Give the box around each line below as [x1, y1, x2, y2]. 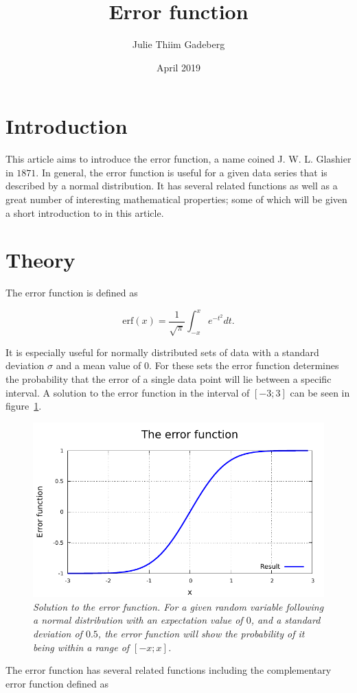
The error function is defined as [5, 285, 138, 300]
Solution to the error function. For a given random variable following [33, 599, 324, 613]
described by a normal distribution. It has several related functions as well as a [5, 178, 338, 193]
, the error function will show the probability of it [97, 626, 305, 640]
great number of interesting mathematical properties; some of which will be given [5, 192, 347, 207]
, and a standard [251, 613, 321, 627]
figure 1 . [5, 399, 42, 413]
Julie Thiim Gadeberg [132, 37, 225, 51]
